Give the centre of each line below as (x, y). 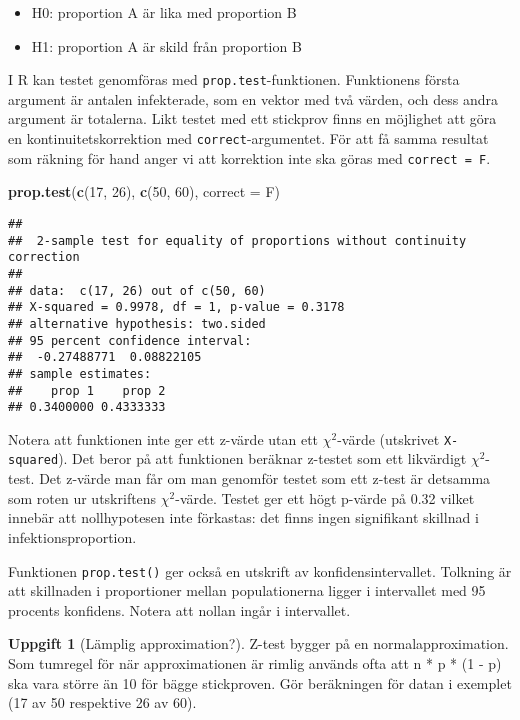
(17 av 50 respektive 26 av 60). (102, 702)
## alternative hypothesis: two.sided (137, 323)
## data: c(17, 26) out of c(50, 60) (137, 290)
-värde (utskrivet (388, 438)
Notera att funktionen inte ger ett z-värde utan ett (163, 438)
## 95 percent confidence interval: (130, 340)
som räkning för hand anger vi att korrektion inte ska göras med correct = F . (249, 157)
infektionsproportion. (72, 536)
